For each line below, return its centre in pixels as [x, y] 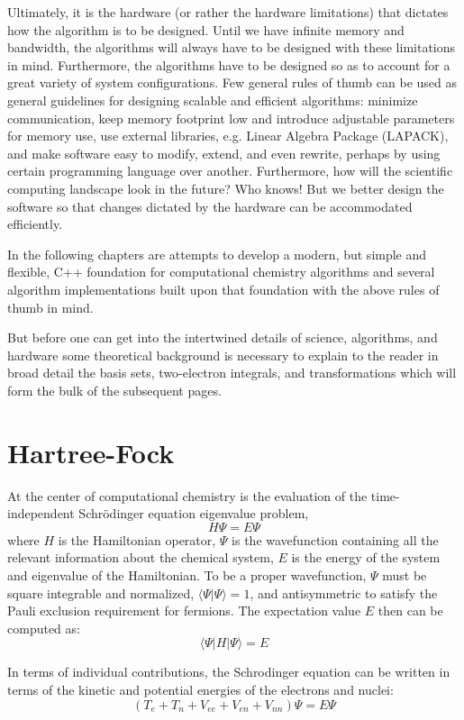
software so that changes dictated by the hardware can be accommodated [210, 206]
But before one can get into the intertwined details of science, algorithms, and [223, 337]
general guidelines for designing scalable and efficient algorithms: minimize [213, 100]
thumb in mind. [50, 307]
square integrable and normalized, [101, 592]
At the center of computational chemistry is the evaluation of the [187, 495]
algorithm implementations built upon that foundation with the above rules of [223, 289]
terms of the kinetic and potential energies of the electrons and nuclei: [200, 689]
